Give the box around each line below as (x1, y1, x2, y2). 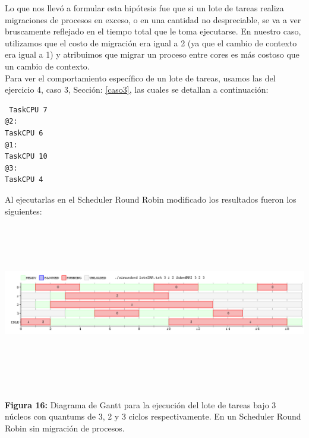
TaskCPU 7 (9, 105, 48, 114)
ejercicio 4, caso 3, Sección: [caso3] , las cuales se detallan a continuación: (5, 83, 269, 96)
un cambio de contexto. (5, 59, 90, 72)
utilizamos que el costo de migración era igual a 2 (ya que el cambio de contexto (5, 36, 297, 49)
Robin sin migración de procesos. (5, 421, 125, 434)
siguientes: (5, 204, 42, 217)
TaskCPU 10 (5, 152, 48, 161)
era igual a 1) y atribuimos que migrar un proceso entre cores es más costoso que (5, 48, 299, 61)
